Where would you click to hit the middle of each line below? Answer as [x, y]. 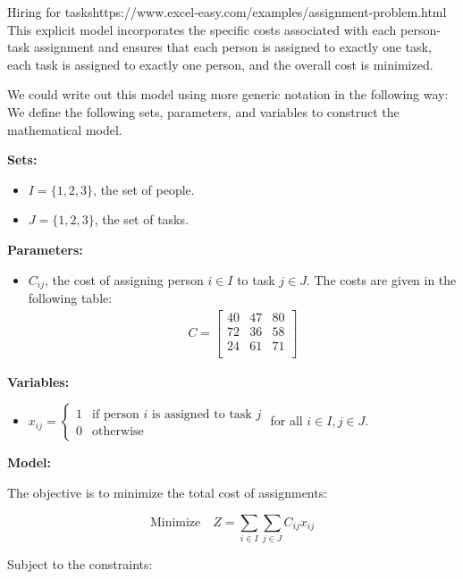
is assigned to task [202, 415]
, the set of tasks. [141, 219]
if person [116, 415]
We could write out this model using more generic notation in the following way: [228, 94]
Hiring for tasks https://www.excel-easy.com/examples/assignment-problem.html [227, 12]
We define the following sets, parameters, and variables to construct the [203, 111]
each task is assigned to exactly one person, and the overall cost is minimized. [220, 64]
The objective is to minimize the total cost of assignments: [168, 492]
